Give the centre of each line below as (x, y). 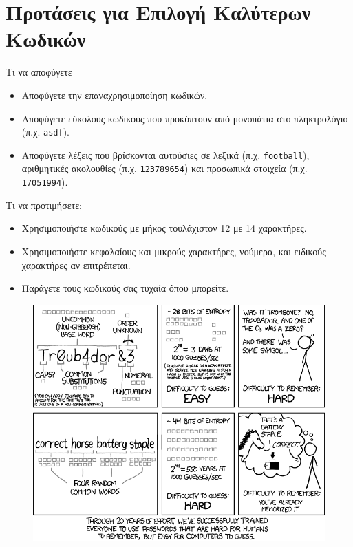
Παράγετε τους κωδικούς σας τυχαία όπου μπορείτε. (125, 288)
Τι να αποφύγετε (39, 72)
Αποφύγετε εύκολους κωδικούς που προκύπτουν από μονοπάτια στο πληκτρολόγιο (185, 118)
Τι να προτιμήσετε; (44, 205)
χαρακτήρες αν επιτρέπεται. (76, 265)
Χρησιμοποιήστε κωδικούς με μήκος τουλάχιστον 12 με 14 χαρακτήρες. (164, 228)
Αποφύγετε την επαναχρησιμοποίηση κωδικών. (115, 95)
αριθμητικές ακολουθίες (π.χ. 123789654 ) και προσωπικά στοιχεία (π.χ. (164, 168)
